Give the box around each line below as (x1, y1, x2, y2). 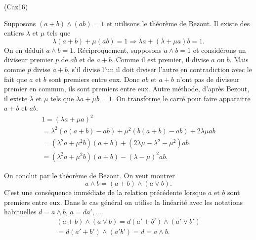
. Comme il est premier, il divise (112, 54, 209, 65)
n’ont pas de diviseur (176, 74, 240, 84)
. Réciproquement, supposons (73, 44, 162, 55)
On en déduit (4, 44, 44, 55)
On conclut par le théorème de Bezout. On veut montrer (4, 170, 175, 180)
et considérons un (193, 44, 246, 55)
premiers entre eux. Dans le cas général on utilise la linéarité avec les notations (4, 197, 243, 207)
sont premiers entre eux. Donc (48, 74, 140, 84)
